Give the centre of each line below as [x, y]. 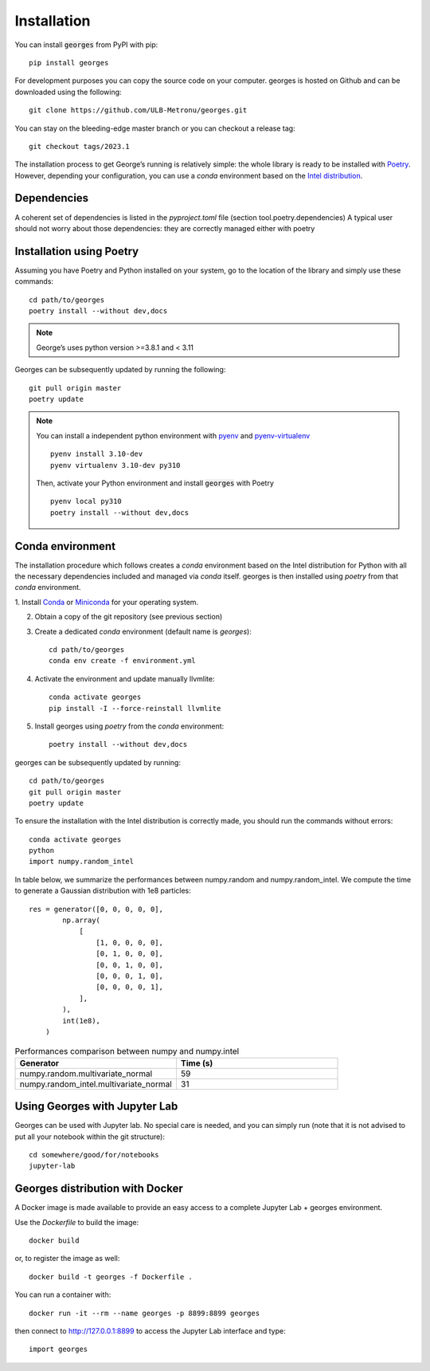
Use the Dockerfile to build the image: [77, 1222]
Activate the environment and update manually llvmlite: [125, 678]
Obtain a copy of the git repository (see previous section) [129, 617]
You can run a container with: [63, 1294]
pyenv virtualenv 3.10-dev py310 [115, 465]
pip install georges [69, 63]
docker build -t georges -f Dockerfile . [111, 1277]
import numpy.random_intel [82, 862]
